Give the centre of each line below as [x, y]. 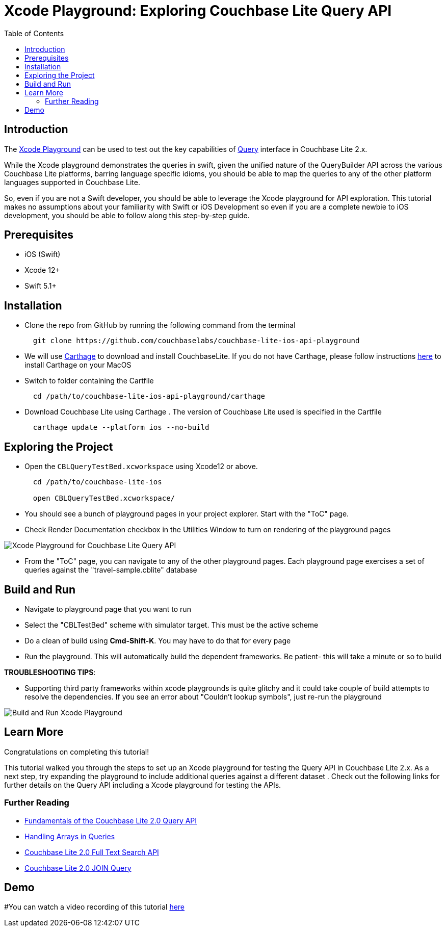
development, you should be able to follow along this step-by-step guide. [127, 215]
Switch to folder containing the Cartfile [89, 381]
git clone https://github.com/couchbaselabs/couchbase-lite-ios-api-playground [196, 341]
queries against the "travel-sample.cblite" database [111, 570]
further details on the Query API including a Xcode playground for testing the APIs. [143, 785]
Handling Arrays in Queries [70, 836]
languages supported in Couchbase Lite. [72, 182]
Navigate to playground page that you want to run [108, 609]
